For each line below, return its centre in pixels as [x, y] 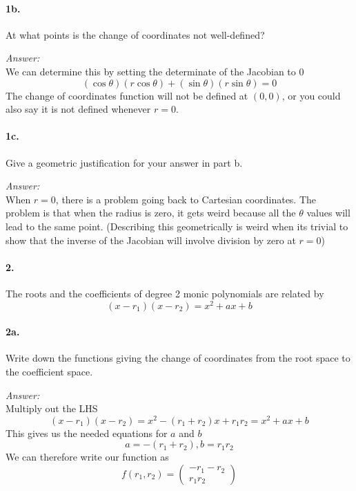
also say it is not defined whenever [78, 109]
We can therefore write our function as [87, 457]
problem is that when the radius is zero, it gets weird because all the [151, 213]
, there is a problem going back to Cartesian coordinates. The [186, 199]
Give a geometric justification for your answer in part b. [124, 162]
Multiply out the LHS [52, 408]
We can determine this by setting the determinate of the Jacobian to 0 [155, 71]
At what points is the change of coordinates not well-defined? [135, 34]
